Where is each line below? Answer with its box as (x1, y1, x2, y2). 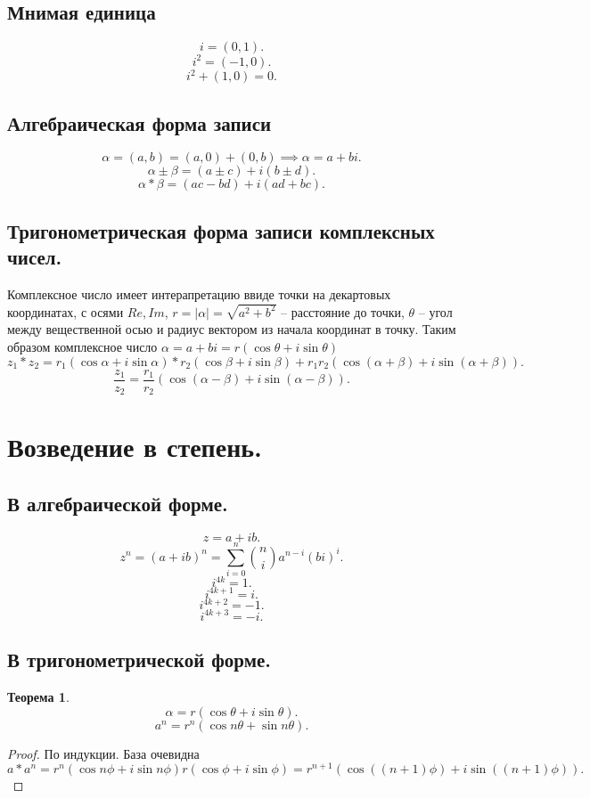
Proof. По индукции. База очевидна (7, 744, 200, 762)
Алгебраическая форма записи (7, 109, 272, 136)
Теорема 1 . (7, 688, 70, 706)
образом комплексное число (7, 338, 158, 356)
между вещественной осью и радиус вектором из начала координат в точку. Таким (7, 320, 456, 338)
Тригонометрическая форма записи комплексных (7, 216, 435, 244)
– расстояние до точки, (281, 302, 405, 321)
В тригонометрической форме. (7, 646, 272, 673)
